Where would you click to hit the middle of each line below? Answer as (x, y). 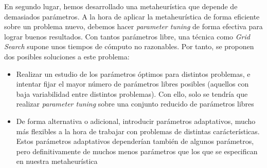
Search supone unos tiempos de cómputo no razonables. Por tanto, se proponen (129, 46)
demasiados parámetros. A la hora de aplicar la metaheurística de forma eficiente (132, 16)
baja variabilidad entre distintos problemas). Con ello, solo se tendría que (132, 93)
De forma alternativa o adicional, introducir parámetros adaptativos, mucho (136, 121)
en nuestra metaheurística (57, 161)
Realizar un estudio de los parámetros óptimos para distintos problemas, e (133, 73)
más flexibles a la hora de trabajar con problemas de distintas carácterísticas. (138, 131)
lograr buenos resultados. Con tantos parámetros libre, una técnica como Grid (127, 36)
